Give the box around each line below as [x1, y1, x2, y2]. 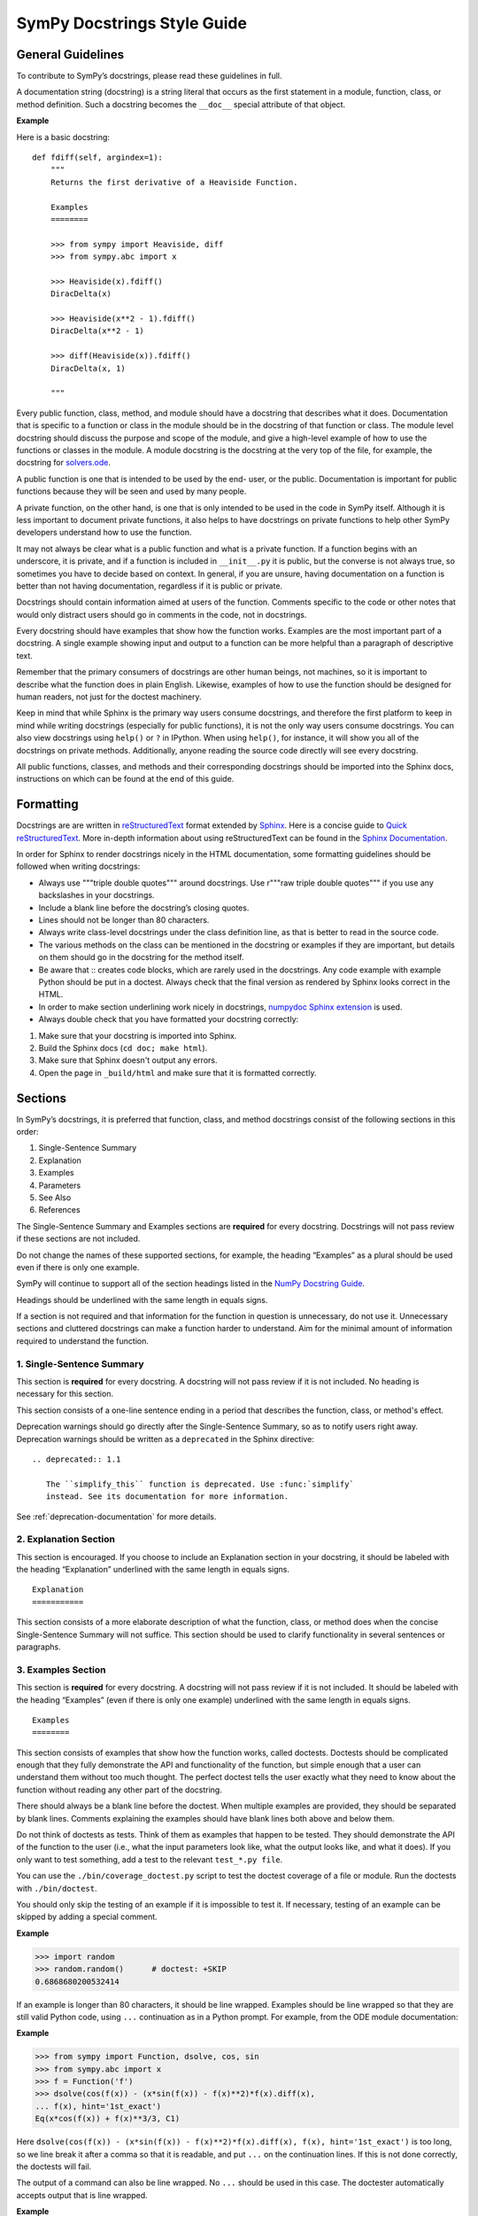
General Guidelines [16, 47, 124, 62]
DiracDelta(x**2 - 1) [50, 326, 145, 336]
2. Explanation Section [16, 1533, 115, 1546]
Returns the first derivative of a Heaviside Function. [50, 177, 298, 187]
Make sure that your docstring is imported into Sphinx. [38, 1030, 237, 1041]
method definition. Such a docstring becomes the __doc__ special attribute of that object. [16, 98, 346, 110]
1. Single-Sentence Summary [16, 1357, 145, 1369]
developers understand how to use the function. [16, 527, 192, 538]
